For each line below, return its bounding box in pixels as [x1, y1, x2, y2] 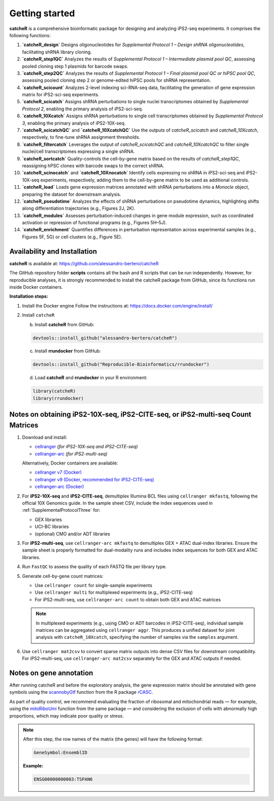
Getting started [9, 8, 75, 19]
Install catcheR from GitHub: [35, 321, 95, 327]
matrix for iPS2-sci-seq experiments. [22, 91, 99, 98]
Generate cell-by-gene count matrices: [22, 573, 104, 579]
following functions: [9, 32, 51, 38]
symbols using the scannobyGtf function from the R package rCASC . [9, 689, 153, 695]
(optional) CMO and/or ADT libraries [35, 531, 110, 537]
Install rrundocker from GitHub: [35, 348, 101, 354]
